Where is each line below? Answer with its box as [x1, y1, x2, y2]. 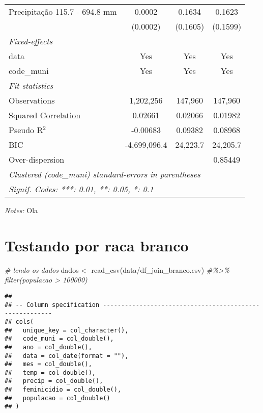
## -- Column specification [5, 301, 100, 308]
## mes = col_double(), [5, 360, 92, 368]
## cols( [5, 318, 34, 325]
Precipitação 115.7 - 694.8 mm [9, 6, 117, 17]
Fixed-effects [9, 35, 53, 47]
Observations [9, 94, 55, 106]
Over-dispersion [9, 153, 65, 165]
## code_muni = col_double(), [5, 335, 114, 343]
